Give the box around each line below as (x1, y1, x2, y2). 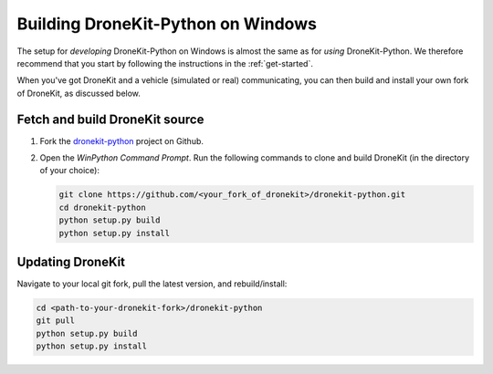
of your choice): (39, 165, 100, 176)
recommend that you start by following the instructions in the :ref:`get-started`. (16, 57, 314, 68)
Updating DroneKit (16, 254, 126, 269)
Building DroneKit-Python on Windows (16, 14, 317, 34)
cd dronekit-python (58, 202, 146, 213)
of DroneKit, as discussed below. (16, 88, 142, 99)
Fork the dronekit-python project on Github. (39, 135, 205, 146)
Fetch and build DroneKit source (16, 111, 205, 127)
